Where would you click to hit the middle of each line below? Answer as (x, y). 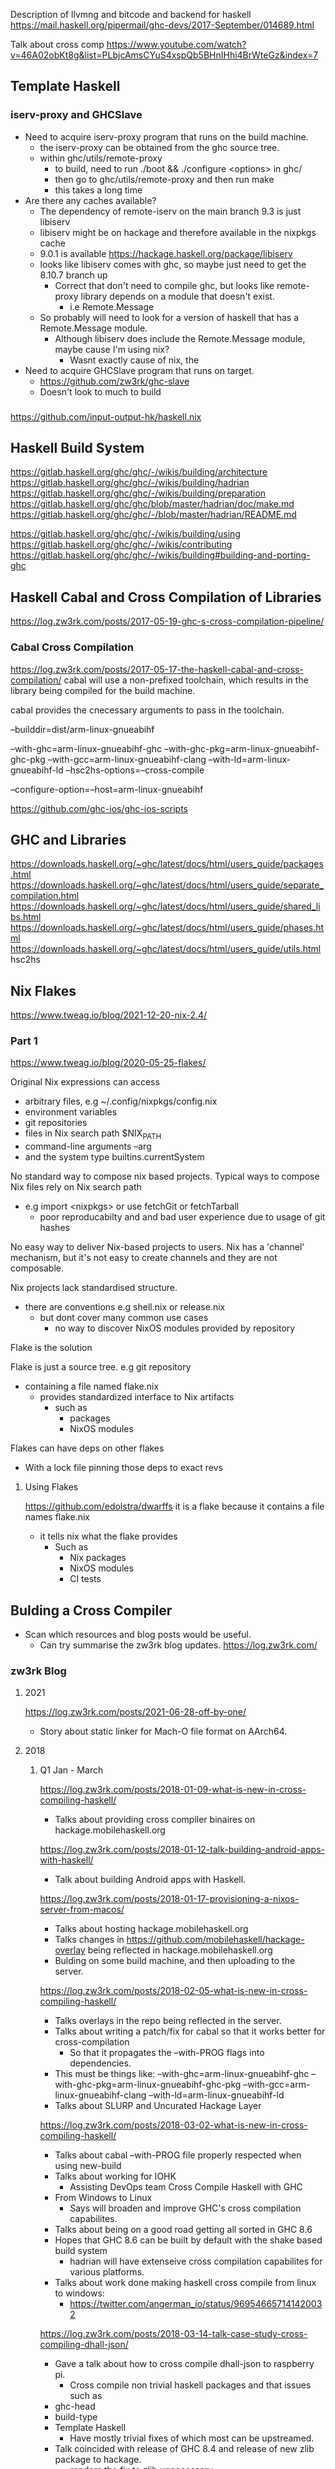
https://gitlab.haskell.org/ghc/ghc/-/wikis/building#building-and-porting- (160, 555)
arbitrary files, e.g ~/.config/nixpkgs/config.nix (121, 1101)
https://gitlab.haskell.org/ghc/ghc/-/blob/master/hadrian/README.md (153, 515)
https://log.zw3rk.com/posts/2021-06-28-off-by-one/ (135, 1712)
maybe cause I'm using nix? (112, 349)
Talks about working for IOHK (115, 2176)
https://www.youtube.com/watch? (176, 44)
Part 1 (24, 1041)
